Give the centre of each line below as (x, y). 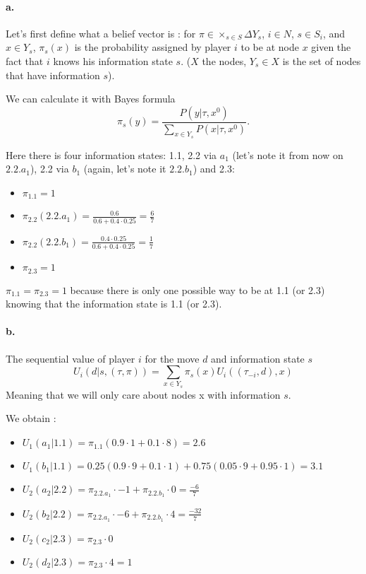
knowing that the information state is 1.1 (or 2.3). (114, 304)
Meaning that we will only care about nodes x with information (143, 394)
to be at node (270, 47)
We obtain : (31, 418)
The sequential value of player (71, 358)
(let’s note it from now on (288, 154)
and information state (258, 358)
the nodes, (224, 60)
